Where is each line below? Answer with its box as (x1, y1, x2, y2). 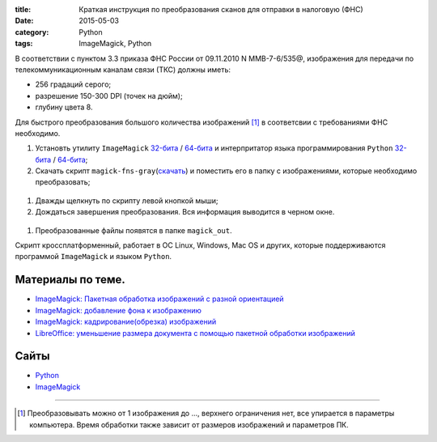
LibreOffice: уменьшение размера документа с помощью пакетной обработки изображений (35, 328, 356, 338)
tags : (15, 39, 33, 49)
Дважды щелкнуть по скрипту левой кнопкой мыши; (35, 195, 218, 206)
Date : (15, 16, 34, 26)
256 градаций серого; (35, 79, 112, 89)
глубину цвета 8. (35, 102, 93, 113)
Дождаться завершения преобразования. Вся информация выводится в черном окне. (35, 207, 335, 217)
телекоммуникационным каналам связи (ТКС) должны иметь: (15, 65, 231, 74)
